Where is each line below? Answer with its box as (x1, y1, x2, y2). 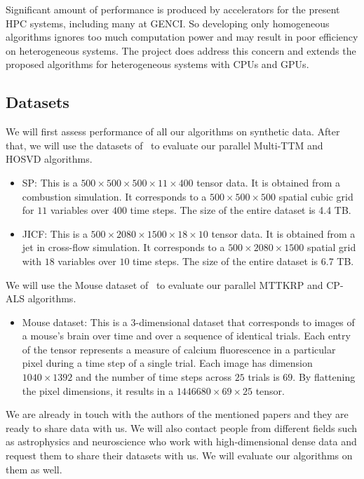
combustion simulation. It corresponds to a (22, 189, 207, 203)
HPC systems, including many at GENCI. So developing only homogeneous (6, 15, 330, 30)
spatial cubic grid (278, 189, 353, 203)
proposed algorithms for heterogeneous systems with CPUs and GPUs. (6, 57, 309, 72)
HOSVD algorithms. (6, 151, 93, 166)
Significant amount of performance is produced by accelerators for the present (6, 2, 340, 16)
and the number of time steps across (76, 370, 232, 384)
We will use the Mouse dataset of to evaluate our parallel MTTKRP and (6, 277, 323, 292)
